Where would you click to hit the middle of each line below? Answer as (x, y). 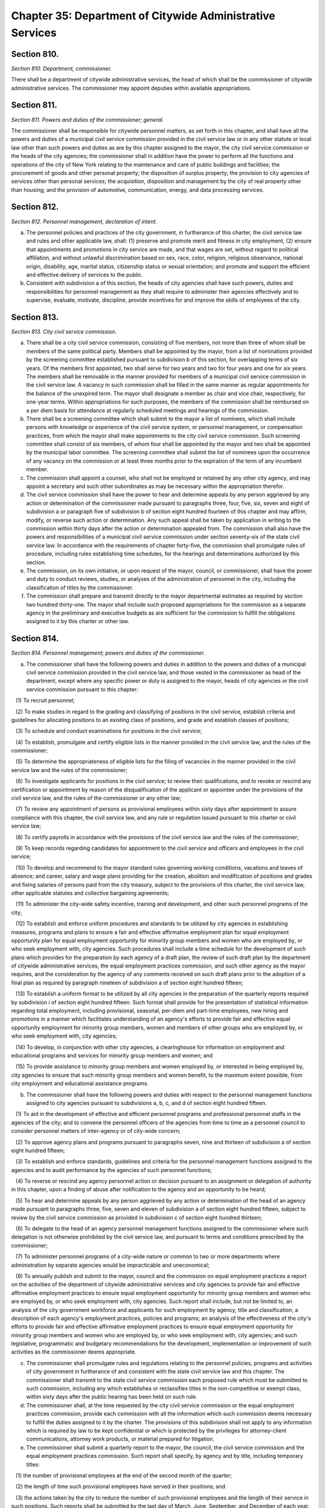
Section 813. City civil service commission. (64, 331)
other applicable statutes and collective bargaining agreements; (90, 893)
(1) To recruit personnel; (45, 700)
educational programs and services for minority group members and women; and (112, 1055)
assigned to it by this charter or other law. (78, 621)
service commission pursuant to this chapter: (82, 689)
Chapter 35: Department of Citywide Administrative (143, 16)
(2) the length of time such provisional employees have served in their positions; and (120, 1486)
